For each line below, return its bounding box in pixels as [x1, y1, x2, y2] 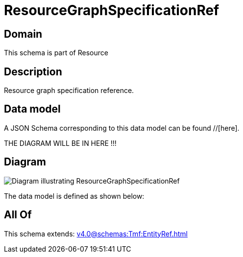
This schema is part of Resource [4, 48, 108, 57]
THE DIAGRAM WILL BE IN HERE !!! [4, 139, 117, 147]
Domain [4, 27, 43, 40]
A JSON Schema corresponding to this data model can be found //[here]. [4, 123, 240, 132]
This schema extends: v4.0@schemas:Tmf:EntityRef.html [4, 229, 188, 238]
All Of [4, 209, 32, 221]
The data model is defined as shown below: [4, 191, 145, 200]
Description [4, 65, 62, 78]
